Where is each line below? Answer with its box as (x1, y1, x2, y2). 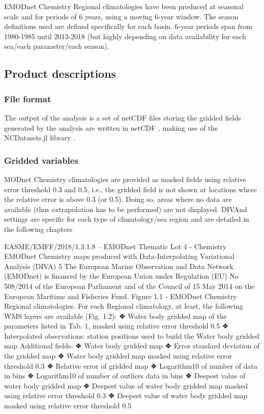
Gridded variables (4, 154, 78, 166)
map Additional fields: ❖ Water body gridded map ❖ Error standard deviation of (4, 340, 260, 351)
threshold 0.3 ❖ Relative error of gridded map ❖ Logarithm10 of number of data (4, 360, 257, 371)
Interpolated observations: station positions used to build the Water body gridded (4, 330, 259, 341)
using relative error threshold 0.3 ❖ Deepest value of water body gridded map (4, 390, 248, 401)
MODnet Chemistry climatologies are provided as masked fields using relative (4, 173, 246, 184)
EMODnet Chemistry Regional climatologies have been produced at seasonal (4, 1, 244, 11)
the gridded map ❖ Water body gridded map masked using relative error (4, 350, 232, 361)
